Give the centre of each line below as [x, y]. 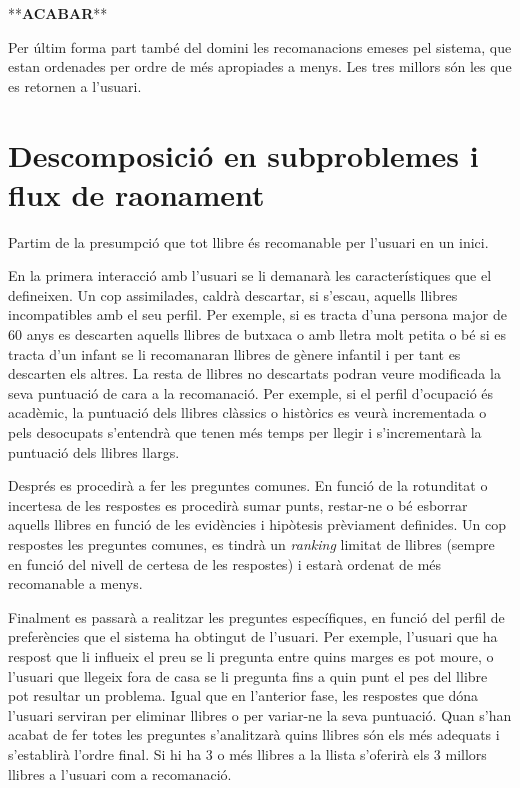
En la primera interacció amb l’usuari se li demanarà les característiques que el [250, 275]
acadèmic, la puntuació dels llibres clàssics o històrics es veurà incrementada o [247, 412]
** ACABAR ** [58, 13]
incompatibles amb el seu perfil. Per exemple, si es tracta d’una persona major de [257, 314]
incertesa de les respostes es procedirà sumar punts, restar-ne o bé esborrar [238, 504]
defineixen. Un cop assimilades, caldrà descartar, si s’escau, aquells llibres [233, 294]
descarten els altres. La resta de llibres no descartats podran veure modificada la [254, 373]
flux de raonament [136, 193]
